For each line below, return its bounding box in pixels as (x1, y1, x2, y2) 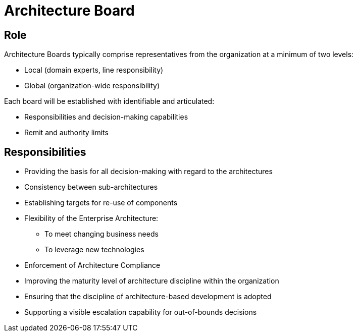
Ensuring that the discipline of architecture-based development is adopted (24, 292, 272, 301)
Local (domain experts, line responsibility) (24, 66, 164, 75)
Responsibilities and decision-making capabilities (24, 113, 188, 122)
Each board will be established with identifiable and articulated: (4, 97, 215, 106)
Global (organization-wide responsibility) (24, 81, 160, 90)
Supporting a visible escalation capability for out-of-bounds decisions (24, 308, 257, 317)
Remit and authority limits (24, 128, 109, 137)
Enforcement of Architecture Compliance (24, 261, 161, 270)
